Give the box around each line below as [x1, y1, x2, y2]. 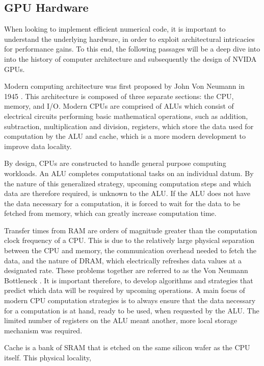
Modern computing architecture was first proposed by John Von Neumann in [4, 81, 245, 91]
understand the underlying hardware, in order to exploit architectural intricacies [4, 33, 255, 44]
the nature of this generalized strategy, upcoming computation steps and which [4, 178, 251, 188]
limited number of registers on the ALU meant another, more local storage [4, 315, 237, 326]
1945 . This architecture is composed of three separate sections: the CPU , [4, 90, 234, 101]
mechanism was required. [4, 325, 83, 335]
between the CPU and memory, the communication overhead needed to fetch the [4, 245, 256, 256]
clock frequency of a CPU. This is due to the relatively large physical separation [4, 235, 255, 246]
